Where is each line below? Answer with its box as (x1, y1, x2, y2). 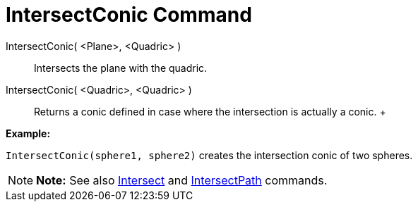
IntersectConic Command (6, 3, 252, 27)
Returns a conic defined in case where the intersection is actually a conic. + (34, 105, 386, 118)
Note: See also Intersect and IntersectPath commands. (36, 172, 328, 187)
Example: (6, 127, 51, 139)
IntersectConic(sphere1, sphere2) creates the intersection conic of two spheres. (6, 149, 413, 161)
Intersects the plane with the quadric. (34, 61, 208, 74)
